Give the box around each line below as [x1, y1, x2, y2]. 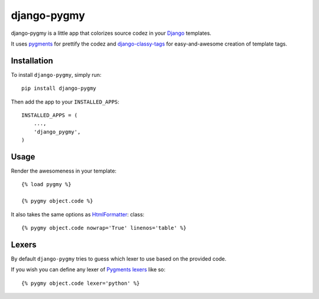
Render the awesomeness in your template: [11, 167, 117, 174]
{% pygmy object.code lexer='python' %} [21, 279, 140, 287]
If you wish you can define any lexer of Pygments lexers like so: [11, 266, 165, 273]
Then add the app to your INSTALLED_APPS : [11, 98, 119, 105]
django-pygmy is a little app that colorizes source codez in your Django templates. [11, 30, 212, 37]
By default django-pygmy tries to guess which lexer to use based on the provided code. [11, 255, 227, 262]
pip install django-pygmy [21, 85, 97, 92]
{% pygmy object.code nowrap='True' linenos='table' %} [21, 225, 187, 232]
